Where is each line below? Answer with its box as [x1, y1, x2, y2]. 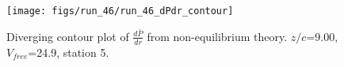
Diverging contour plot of [6, 28, 129, 44]
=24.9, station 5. [28, 43, 109, 60]
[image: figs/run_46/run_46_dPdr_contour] [6, 6, 234, 17]
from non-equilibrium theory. [147, 28, 288, 44]
